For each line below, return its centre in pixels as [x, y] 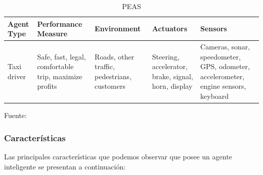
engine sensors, [223, 86]
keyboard [215, 96]
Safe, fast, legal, [61, 56]
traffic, [105, 66]
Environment [118, 28]
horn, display [172, 86]
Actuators [170, 28]
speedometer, [221, 56]
